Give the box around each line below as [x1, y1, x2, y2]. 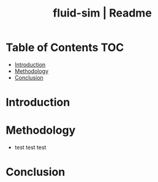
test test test [14, 144, 47, 151]
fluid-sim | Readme [52, 6, 152, 20]
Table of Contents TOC [6, 40, 124, 55]
